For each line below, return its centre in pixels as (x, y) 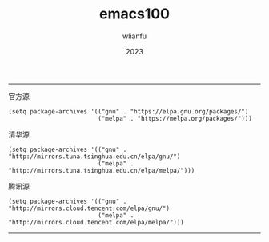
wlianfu (134, 36)
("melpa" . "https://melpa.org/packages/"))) (175, 118)
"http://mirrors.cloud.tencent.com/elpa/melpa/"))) (96, 222)
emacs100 (134, 14)
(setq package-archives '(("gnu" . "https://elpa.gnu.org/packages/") (128, 111)
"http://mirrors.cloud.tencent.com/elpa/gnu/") (89, 208)
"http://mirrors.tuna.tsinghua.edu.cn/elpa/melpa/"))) (102, 170)
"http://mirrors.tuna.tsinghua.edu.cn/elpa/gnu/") (94, 157)
